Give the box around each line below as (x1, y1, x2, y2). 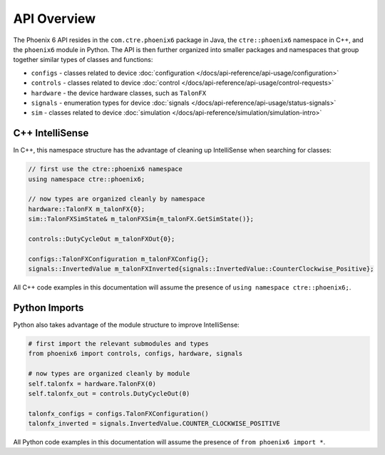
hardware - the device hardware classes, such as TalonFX (31, 88, 207, 97)
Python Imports (13, 302, 84, 314)
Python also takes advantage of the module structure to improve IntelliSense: (13, 320, 240, 329)
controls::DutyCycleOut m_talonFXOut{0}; (28, 235, 175, 242)
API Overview (13, 11, 96, 26)
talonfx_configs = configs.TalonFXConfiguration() (28, 409, 210, 417)
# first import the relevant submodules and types (28, 339, 210, 347)
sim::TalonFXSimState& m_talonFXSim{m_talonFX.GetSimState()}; (28, 215, 255, 223)
